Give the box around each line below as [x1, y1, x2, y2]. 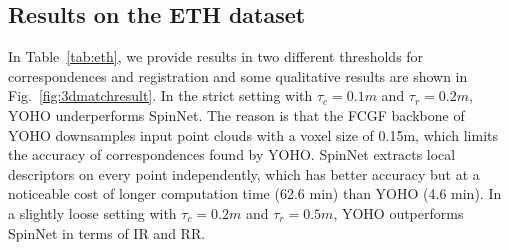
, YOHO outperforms [333, 202, 464, 223]
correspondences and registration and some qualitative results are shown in [8, 65, 468, 86]
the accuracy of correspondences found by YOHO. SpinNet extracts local [8, 144, 456, 165]
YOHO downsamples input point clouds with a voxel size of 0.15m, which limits [8, 124, 498, 145]
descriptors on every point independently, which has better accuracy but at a [8, 163, 480, 184]
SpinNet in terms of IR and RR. [8, 222, 206, 243]
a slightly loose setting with [8, 202, 177, 223]
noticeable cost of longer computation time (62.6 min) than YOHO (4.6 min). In [8, 183, 502, 204]
